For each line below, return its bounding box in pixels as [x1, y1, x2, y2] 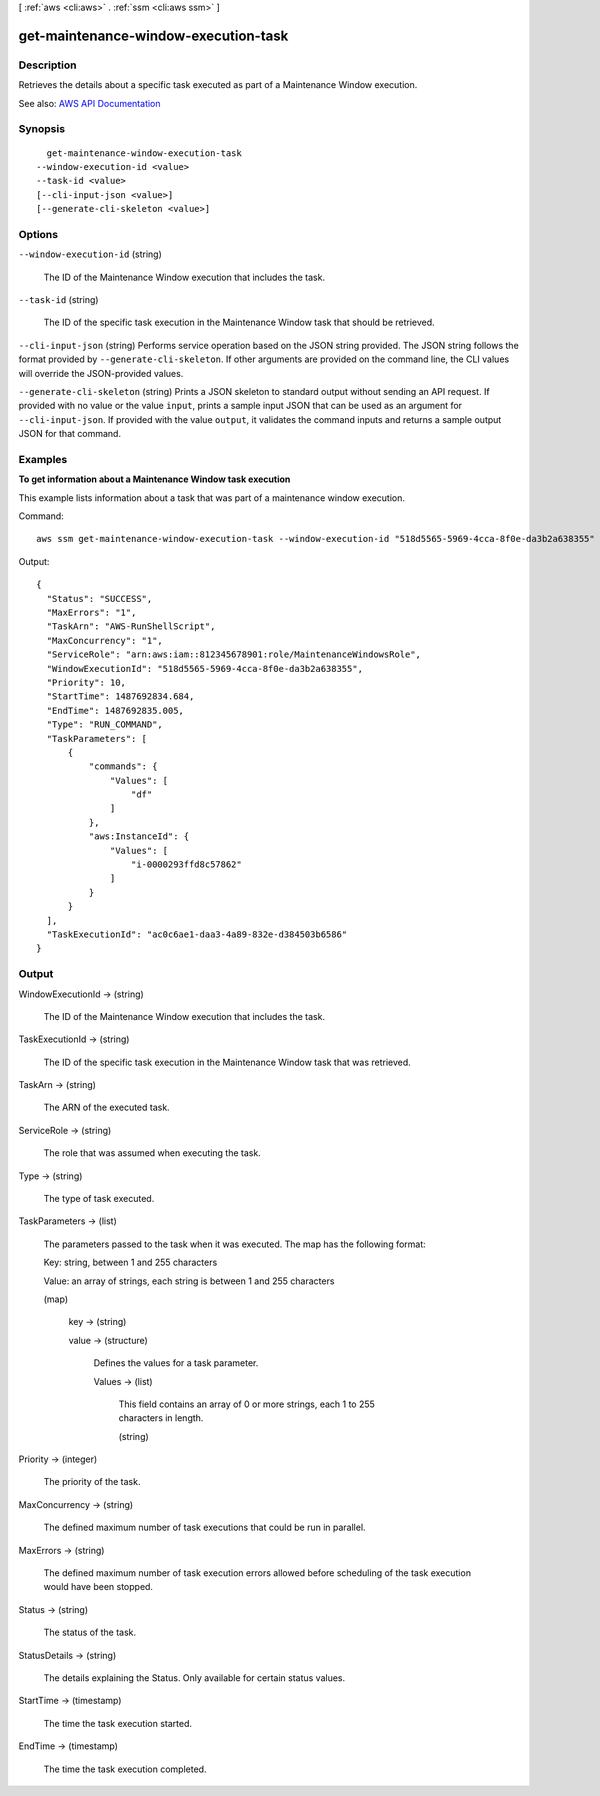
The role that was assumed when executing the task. [43, 1147, 262, 1159]
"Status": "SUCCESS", [46, 593, 153, 604]
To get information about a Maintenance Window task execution [18, 473, 291, 485]
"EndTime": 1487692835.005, [46, 705, 185, 716]
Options [18, 227, 59, 241]
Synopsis [18, 122, 65, 136]
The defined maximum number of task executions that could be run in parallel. [43, 1521, 366, 1534]
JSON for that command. [18, 428, 122, 440]
